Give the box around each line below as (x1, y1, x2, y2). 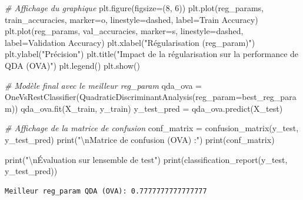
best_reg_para (242, 91, 297, 103)
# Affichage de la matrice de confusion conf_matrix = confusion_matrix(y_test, (5, 122, 299, 134)
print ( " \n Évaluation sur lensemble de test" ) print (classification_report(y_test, (5, 153, 288, 165)
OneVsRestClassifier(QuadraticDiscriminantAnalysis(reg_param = (5, 91, 242, 103)
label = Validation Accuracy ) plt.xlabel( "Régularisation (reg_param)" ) (5, 36, 255, 48)
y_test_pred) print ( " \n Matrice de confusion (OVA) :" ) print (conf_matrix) (5, 133, 275, 145)
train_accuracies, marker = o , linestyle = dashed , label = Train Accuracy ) (5, 13, 258, 25)
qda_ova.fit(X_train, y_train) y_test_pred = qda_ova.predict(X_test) (21, 102, 283, 114)
